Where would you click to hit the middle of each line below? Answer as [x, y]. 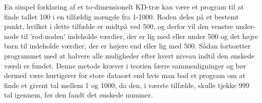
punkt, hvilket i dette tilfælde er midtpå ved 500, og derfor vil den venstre [119, 26]
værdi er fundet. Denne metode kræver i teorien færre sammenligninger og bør [125, 65]
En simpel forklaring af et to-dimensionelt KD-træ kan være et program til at [124, 6]
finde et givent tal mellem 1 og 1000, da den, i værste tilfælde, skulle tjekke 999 [127, 85]
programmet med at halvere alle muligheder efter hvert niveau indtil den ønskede [129, 55]
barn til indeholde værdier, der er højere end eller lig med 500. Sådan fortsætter [127, 46]
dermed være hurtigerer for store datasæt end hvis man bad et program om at [125, 75]
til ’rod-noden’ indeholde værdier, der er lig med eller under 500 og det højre [139, 36]
